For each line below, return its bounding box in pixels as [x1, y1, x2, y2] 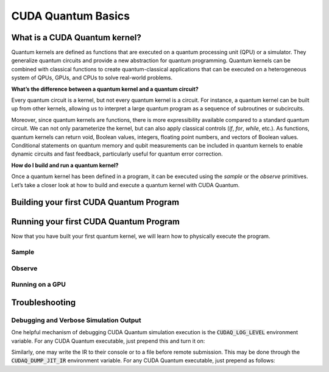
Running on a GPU [11, 281, 66, 289]
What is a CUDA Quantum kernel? [11, 32, 141, 43]
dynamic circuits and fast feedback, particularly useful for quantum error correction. [11, 150, 223, 158]
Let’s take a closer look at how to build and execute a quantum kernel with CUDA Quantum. [11, 181, 240, 188]
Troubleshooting [11, 297, 76, 307]
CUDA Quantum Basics [11, 9, 130, 23]
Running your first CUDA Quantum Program [11, 216, 180, 227]
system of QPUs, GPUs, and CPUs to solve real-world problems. [11, 74, 173, 82]
